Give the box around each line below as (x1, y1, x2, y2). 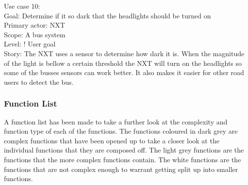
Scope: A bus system (4, 29, 66, 39)
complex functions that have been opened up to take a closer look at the (4, 135, 219, 145)
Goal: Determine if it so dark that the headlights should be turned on (4, 10, 211, 20)
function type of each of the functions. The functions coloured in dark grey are (4, 126, 238, 136)
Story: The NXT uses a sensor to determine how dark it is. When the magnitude (4, 48, 245, 58)
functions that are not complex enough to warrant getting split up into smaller (4, 164, 238, 174)
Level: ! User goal (4, 39, 56, 49)
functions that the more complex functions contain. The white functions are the (4, 154, 241, 164)
